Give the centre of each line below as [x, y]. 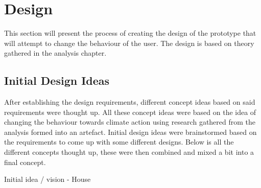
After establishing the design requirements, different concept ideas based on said [130, 102]
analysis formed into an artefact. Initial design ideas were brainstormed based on [130, 132]
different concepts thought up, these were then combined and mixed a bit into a [129, 152]
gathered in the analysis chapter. [55, 53]
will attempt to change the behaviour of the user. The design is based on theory [129, 43]
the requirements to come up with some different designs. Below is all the [119, 142]
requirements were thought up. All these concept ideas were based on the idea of [130, 112]
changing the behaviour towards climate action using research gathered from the [130, 122]
